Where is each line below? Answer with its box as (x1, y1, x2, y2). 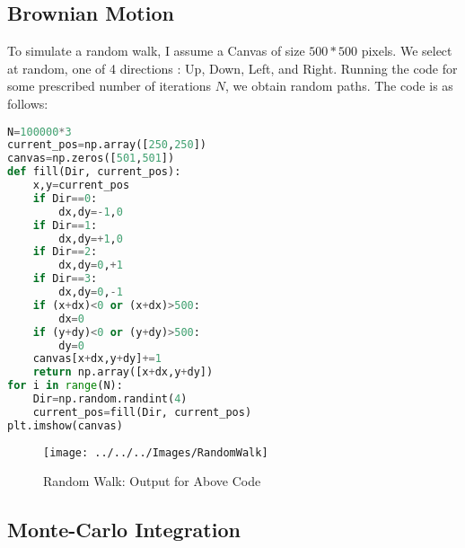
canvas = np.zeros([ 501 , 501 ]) (7, 152, 175, 165)
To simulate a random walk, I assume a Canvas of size (7, 41, 305, 60)
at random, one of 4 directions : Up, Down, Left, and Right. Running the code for (7, 58, 458, 77)
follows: (7, 93, 48, 112)
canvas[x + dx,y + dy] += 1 (32, 352, 162, 366)
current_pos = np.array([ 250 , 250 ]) (7, 138, 206, 152)
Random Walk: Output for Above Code (43, 472, 261, 491)
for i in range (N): (7, 379, 123, 393)
